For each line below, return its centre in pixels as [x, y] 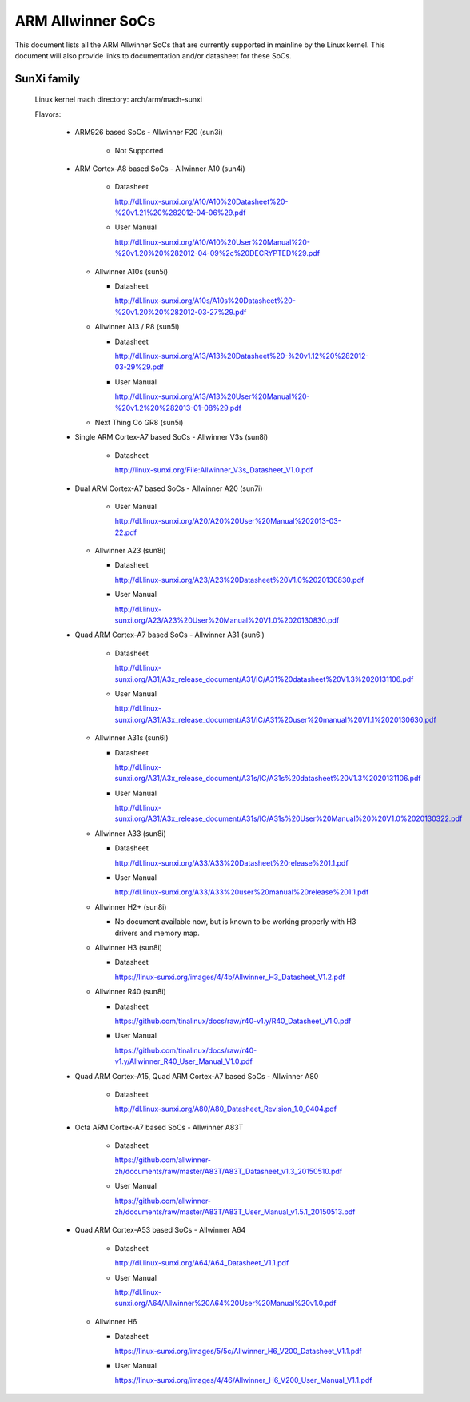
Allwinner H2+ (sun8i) [131, 906]
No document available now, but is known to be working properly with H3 [235, 922]
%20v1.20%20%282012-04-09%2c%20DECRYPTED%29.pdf [217, 253]
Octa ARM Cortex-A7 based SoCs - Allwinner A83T [159, 1127]
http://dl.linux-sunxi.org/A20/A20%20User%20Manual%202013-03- [228, 521]
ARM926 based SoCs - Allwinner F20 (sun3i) [149, 133]
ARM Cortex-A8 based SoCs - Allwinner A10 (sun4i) [160, 169]
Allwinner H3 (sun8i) [129, 948]
